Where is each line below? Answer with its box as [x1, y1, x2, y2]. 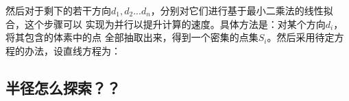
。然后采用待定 [267, 30, 335, 44]
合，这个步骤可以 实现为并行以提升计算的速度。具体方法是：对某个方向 [5, 16, 326, 31]
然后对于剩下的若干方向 [5, 3, 111, 17]
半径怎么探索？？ [5, 76, 121, 98]
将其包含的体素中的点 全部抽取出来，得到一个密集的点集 [5, 30, 258, 44]
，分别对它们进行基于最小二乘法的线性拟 [150, 3, 333, 17]
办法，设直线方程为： [24, 43, 121, 57]
